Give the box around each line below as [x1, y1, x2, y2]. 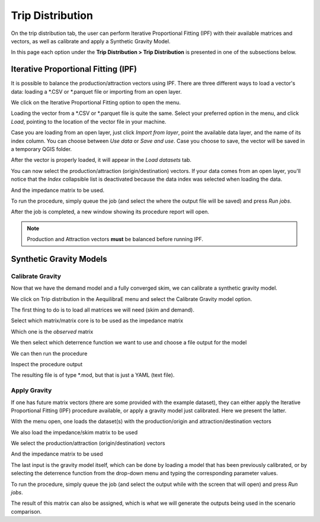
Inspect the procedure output [11, 360, 83, 367]
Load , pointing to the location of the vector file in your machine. [11, 118, 167, 125]
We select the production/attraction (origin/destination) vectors [11, 440, 165, 447]
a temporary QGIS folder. [11, 145, 72, 152]
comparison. [11, 508, 42, 515]
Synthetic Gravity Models [11, 254, 108, 264]
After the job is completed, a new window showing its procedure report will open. [11, 208, 210, 216]
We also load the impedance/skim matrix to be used [11, 428, 138, 435]
